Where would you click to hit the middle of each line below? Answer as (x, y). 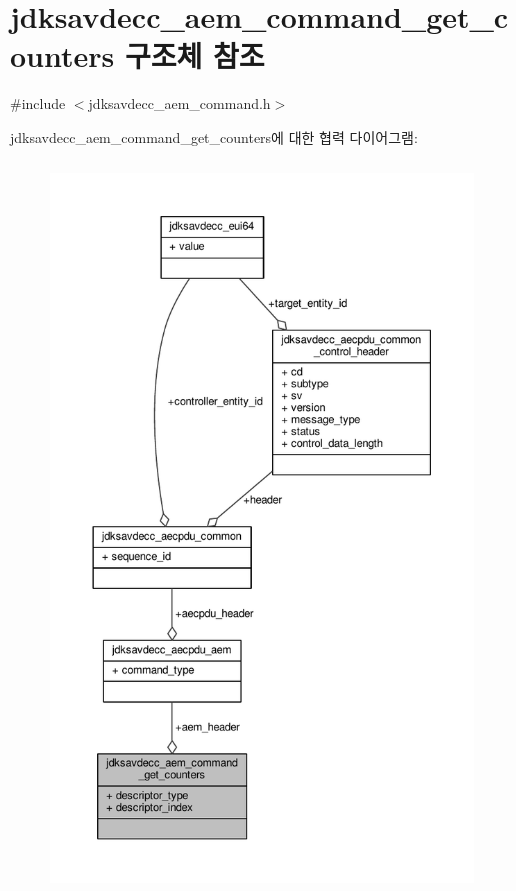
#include (38, 103)
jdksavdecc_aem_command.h (179, 103)
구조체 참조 (194, 55)
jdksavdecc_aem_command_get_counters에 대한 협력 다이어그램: (214, 136)
